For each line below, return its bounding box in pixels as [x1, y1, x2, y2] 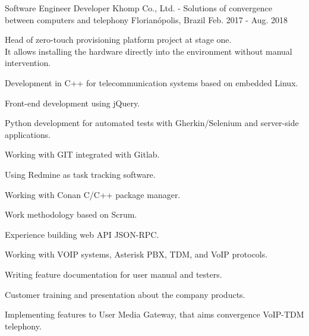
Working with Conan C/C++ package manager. [5, 188, 181, 200]
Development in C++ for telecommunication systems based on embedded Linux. [5, 76, 298, 89]
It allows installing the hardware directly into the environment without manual [5, 45, 292, 57]
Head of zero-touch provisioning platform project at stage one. [5, 33, 232, 46]
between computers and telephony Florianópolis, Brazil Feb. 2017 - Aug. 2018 [5, 13, 288, 26]
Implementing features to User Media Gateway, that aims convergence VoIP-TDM [5, 308, 304, 321]
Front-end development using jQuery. [5, 96, 140, 109]
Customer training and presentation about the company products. [5, 288, 245, 300]
